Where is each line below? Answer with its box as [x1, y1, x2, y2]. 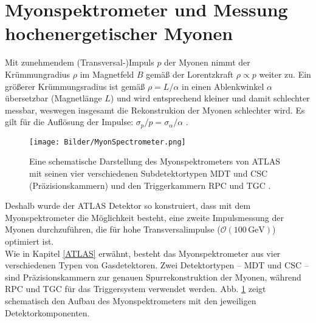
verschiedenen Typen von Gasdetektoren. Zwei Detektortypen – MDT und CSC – [5, 259, 309, 271]
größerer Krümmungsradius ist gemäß [5, 80, 145, 92]
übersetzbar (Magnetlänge [5, 92, 102, 104]
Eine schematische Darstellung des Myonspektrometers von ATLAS [29, 155, 280, 168]
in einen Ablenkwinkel [182, 80, 264, 92]
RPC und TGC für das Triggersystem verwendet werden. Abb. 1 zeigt [5, 282, 266, 295]
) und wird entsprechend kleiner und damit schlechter [110, 92, 310, 104]
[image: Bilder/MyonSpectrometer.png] [29, 137, 186, 146]
